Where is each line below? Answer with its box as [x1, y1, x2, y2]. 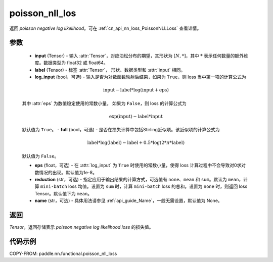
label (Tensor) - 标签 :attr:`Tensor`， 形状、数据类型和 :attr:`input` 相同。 [34, 67, 186, 73]
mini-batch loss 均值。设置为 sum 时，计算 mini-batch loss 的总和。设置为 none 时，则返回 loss [40, 183, 248, 189]
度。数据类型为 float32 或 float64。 [34, 60, 108, 66]
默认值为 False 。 [22, 153, 59, 159]
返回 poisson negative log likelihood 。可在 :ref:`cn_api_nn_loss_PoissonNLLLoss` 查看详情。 [9, 25, 202, 31]
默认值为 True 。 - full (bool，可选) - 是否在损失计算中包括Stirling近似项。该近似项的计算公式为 [22, 127, 220, 133]
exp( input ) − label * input [109, 114, 163, 119]
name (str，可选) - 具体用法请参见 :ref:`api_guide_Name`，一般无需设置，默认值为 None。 [34, 197, 222, 204]
